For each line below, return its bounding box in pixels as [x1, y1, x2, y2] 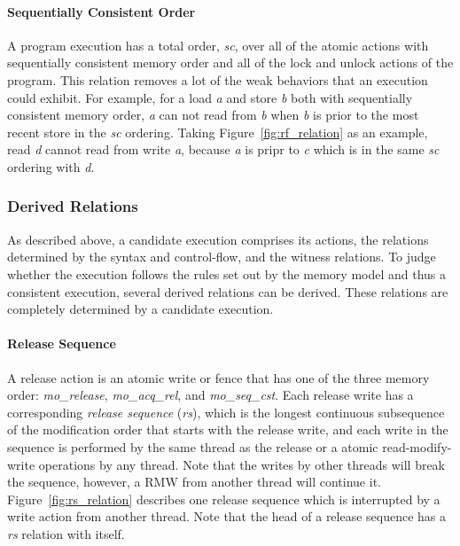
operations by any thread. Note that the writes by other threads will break [38, 455, 446, 473]
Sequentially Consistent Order [7, 2, 196, 20]
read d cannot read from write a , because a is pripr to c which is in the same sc [7, 140, 440, 159]
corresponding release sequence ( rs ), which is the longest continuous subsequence [7, 402, 445, 421]
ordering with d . [7, 157, 95, 175]
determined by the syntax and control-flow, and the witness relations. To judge [7, 247, 436, 266]
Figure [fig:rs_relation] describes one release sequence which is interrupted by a [7, 489, 441, 508]
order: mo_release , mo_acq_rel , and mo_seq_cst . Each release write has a [7, 386, 414, 404]
